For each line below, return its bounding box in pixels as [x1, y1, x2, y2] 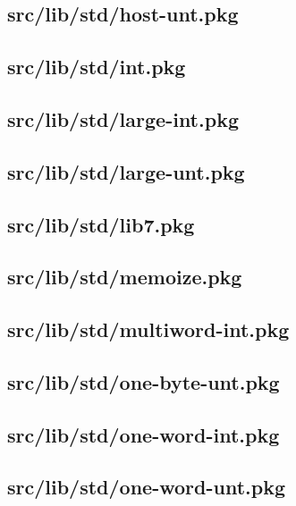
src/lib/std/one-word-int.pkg [7, 420, 280, 448]
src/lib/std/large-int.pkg [7, 105, 239, 132]
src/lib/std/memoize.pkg [7, 263, 242, 291]
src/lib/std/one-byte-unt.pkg [7, 367, 280, 395]
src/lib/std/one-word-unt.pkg [7, 473, 285, 501]
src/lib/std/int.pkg [7, 53, 186, 80]
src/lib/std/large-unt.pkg [7, 157, 245, 185]
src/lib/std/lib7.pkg [7, 210, 195, 238]
